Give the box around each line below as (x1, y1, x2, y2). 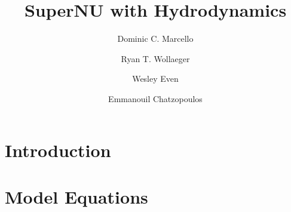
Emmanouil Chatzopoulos (108, 92, 203, 105)
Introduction (5, 137, 111, 162)
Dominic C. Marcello (117, 32, 194, 45)
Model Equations (5, 184, 148, 208)
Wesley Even (132, 72, 179, 85)
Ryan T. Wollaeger (121, 52, 190, 64)
